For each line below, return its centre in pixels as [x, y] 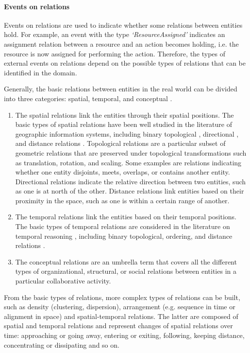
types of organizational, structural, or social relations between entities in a [126, 271]
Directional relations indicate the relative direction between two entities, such [131, 181]
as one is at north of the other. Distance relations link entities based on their [130, 191]
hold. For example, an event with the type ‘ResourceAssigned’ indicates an [115, 34]
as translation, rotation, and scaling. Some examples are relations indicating [128, 162]
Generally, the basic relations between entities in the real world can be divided [121, 89]
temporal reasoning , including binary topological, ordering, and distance [124, 236]
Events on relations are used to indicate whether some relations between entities [123, 25]
